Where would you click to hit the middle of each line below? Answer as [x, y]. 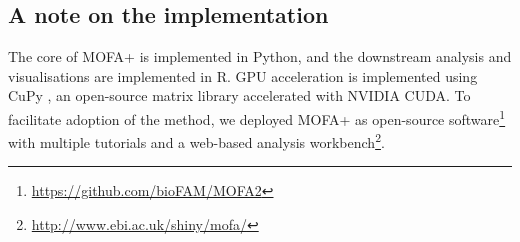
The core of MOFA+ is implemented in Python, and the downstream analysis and [260, 56]
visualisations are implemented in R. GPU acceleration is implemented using [243, 75]
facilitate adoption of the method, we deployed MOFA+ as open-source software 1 [257, 117]
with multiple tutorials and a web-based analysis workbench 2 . [196, 140]
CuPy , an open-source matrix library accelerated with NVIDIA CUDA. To [239, 95]
